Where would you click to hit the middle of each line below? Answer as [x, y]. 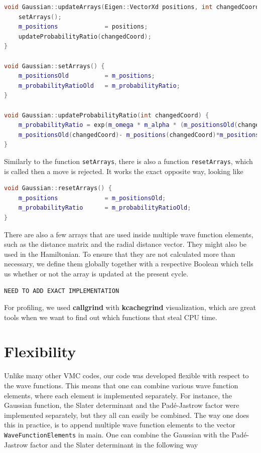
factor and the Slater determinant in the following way [114, 444]
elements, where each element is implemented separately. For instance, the [118, 395]
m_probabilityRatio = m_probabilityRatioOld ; [105, 208]
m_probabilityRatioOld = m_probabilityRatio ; [99, 86]
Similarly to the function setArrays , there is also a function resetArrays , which [128, 161]
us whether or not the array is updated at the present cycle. [96, 273]
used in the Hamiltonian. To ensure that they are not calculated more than [120, 254]
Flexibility [40, 351]
